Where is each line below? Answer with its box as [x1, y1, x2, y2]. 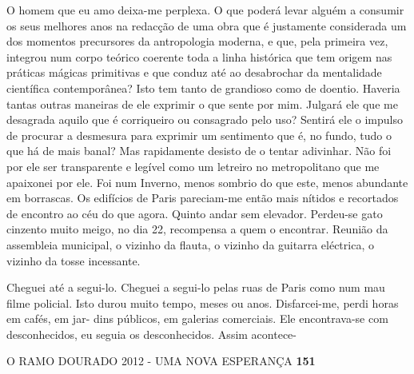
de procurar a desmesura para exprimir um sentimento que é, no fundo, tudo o [6, 126, 392, 143]
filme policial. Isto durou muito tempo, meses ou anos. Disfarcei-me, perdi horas [6, 294, 399, 311]
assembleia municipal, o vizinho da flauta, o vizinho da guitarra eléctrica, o [6, 236, 374, 253]
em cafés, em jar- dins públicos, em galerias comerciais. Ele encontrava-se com [6, 310, 388, 327]
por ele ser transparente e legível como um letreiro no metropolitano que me [6, 157, 380, 174]
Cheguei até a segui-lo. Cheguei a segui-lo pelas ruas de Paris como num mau [6, 279, 385, 296]
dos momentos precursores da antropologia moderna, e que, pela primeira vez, [6, 33, 388, 50]
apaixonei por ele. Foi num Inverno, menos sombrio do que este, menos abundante [6, 173, 408, 190]
